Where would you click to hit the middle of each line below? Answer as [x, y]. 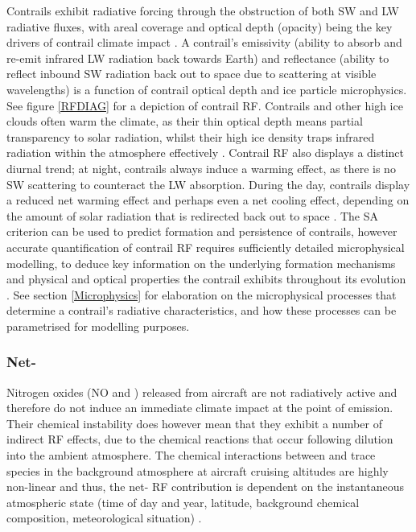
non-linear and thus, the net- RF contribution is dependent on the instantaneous [205, 487]
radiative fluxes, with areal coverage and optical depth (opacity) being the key [200, 26]
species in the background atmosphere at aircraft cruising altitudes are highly [198, 470]
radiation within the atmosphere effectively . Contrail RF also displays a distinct [206, 153]
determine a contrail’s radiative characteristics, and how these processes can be [202, 310]
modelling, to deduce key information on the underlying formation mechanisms [201, 263]
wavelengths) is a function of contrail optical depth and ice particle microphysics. [207, 89]
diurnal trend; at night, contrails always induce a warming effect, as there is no [201, 168]
